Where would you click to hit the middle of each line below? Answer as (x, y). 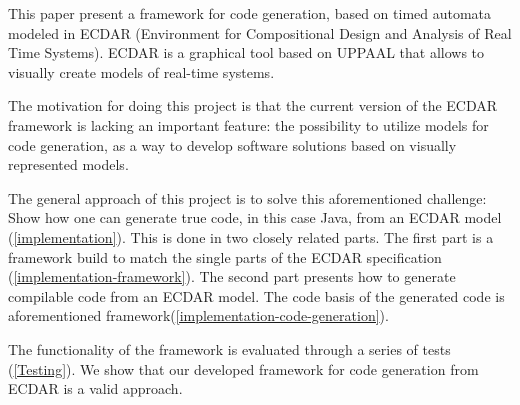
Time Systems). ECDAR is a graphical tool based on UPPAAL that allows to (246, 52)
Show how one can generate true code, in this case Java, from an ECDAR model (255, 217)
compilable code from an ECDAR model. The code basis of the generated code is (256, 295)
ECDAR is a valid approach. (95, 388)
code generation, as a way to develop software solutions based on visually (232, 144)
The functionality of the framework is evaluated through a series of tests (229, 348)
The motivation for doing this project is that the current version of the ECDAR (253, 105)
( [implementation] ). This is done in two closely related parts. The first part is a (251, 236)
